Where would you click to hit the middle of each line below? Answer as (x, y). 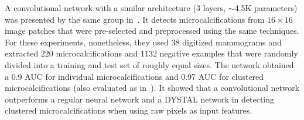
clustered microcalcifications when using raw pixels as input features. (129, 110)
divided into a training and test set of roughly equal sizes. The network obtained (149, 64)
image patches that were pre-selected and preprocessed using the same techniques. (152, 31)
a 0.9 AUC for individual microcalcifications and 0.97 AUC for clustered (134, 76)
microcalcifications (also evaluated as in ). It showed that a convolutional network (152, 88)
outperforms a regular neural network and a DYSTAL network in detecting (140, 99)
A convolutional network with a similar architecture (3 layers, (115, 8)
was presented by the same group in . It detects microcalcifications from (135, 19)
